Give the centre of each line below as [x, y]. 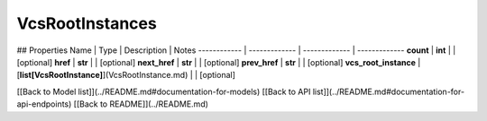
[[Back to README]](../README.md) [141, 104]
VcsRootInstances [87, 23]
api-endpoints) [44, 104]
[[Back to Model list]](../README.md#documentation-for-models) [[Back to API [164, 91]
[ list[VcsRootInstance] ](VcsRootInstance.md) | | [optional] [126, 75]
